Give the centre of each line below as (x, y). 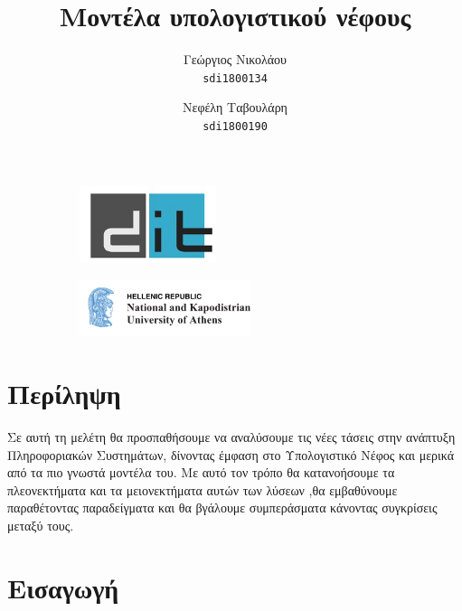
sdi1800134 (235, 78)
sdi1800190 (235, 126)
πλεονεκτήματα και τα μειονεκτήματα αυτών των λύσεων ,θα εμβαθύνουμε (203, 489)
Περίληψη (64, 394)
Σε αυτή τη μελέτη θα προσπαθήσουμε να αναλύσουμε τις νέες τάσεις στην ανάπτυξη (231, 437)
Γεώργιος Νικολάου (235, 59)
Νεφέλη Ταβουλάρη (235, 107)
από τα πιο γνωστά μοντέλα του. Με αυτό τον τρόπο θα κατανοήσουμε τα (201, 472)
